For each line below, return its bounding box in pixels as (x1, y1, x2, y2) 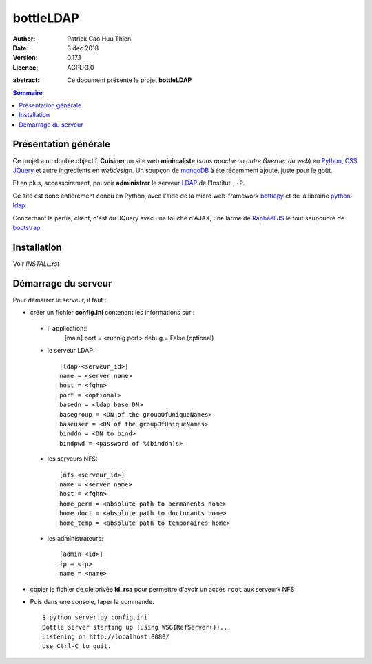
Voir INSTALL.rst (12, 259, 60, 268)
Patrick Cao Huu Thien (67, 34, 132, 43)
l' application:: (47, 324, 87, 332)
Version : (12, 54, 38, 62)
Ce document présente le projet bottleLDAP (67, 76, 192, 84)
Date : (12, 43, 29, 52)
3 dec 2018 (67, 43, 99, 52)
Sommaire (12, 88, 43, 96)
